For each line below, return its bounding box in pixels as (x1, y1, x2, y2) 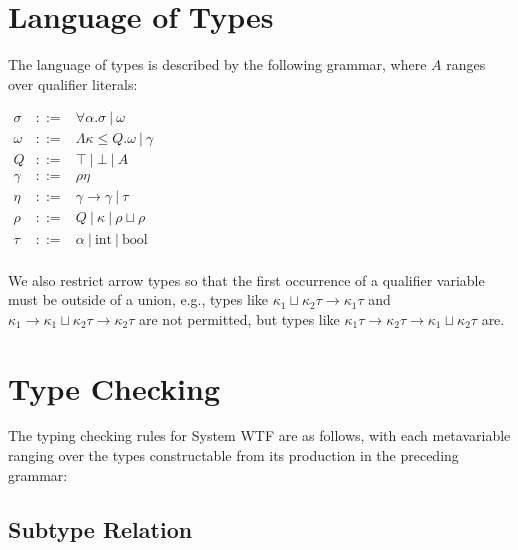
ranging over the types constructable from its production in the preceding (8, 445, 459, 466)
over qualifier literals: (8, 73, 138, 94)
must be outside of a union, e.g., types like (8, 289, 269, 310)
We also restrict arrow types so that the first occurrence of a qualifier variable (8, 269, 485, 290)
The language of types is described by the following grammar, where (8, 54, 427, 75)
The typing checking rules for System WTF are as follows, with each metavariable (8, 425, 511, 446)
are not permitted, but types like (139, 308, 340, 329)
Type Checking (8, 367, 221, 408)
